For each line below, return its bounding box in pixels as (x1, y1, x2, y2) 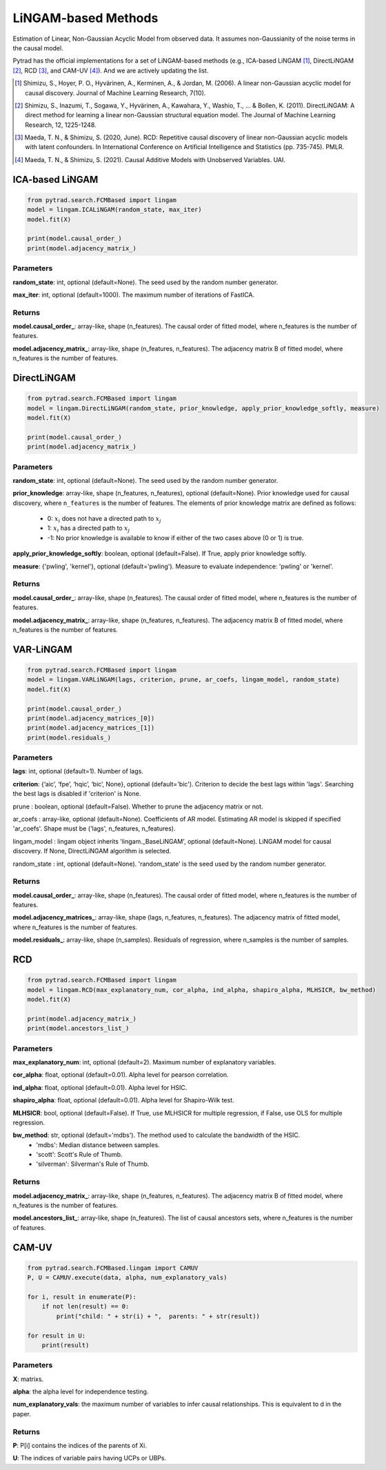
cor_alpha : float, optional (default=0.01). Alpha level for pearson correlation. (12, 1071, 229, 1079)
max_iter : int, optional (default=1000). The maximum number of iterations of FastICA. (12, 290, 255, 299)
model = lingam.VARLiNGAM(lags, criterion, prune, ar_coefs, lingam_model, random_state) (27, 676, 341, 684)
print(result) (41, 1341, 90, 1349)
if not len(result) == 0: (41, 1302, 130, 1311)
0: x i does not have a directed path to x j (47, 515, 161, 524)
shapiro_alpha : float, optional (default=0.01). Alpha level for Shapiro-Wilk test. (12, 1096, 234, 1104)
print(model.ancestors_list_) (27, 1024, 130, 1033)
